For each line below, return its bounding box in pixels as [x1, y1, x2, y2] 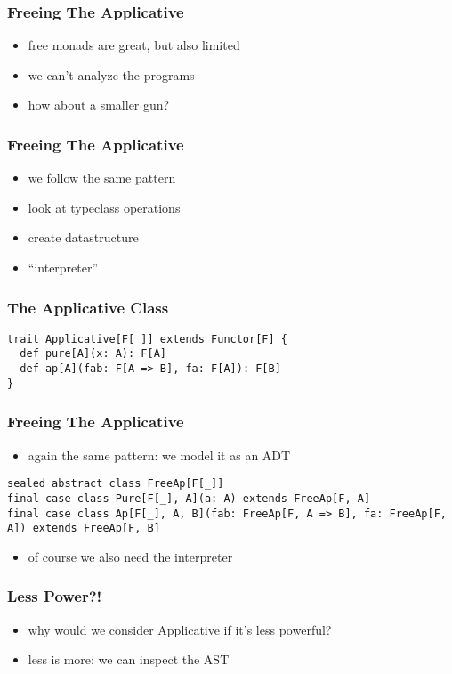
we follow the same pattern [28, 168, 176, 187]
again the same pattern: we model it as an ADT [28, 445, 291, 464]
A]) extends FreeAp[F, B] [7, 522, 160, 535]
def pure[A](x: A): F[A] [20, 347, 166, 361]
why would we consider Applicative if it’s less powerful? [28, 620, 332, 638]
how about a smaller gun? [28, 95, 170, 114]
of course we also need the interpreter [28, 547, 233, 565]
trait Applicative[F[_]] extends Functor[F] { [7, 332, 287, 345]
